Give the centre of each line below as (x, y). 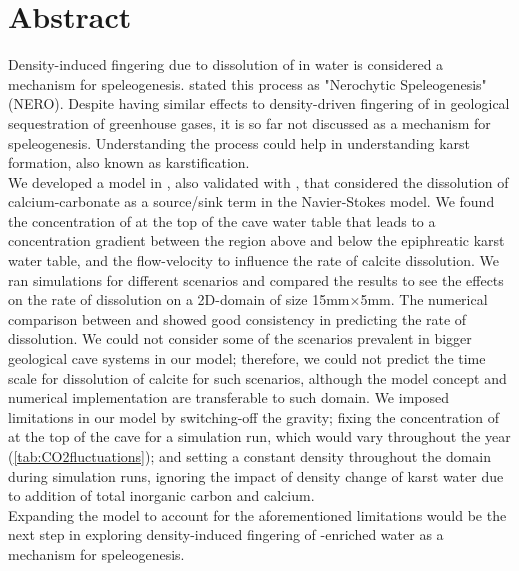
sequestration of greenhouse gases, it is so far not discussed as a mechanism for (249, 122)
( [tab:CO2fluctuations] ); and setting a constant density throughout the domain (250, 456)
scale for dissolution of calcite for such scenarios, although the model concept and (257, 377)
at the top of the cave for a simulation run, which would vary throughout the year (259, 436)
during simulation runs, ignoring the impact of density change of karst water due (256, 475)
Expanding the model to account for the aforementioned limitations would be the (257, 514)
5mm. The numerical (424, 299)
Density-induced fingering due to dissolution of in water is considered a (226, 64)
